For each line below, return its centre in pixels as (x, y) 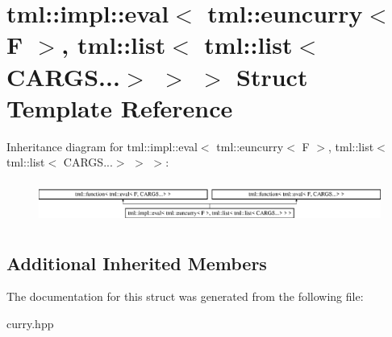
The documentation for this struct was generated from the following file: (185, 296)
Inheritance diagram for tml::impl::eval (102, 146)
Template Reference (120, 107)
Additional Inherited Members (137, 263)
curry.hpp (30, 324)
